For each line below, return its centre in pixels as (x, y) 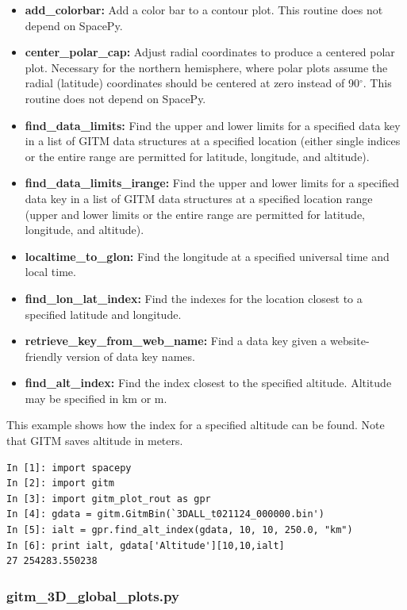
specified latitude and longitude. (103, 314)
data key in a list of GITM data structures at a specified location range (199, 198)
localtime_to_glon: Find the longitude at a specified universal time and (207, 256)
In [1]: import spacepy (69, 468)
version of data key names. (131, 356)
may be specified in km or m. (96, 398)
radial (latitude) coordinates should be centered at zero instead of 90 (192, 83)
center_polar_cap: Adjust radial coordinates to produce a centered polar (210, 52)
